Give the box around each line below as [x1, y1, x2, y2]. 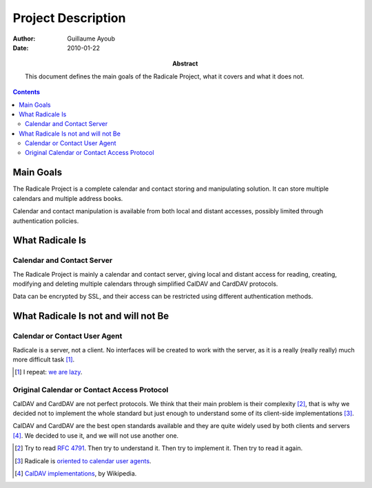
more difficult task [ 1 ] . [12, 355, 75, 364]
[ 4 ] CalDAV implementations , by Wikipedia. [14, 469, 137, 478]
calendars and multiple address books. [12, 194, 123, 202]
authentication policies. [12, 217, 79, 225]
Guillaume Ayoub [67, 34, 115, 43]
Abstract [172, 59, 198, 68]
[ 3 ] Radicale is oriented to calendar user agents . [14, 456, 152, 465]
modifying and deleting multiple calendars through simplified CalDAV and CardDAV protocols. [12, 279, 278, 288]
